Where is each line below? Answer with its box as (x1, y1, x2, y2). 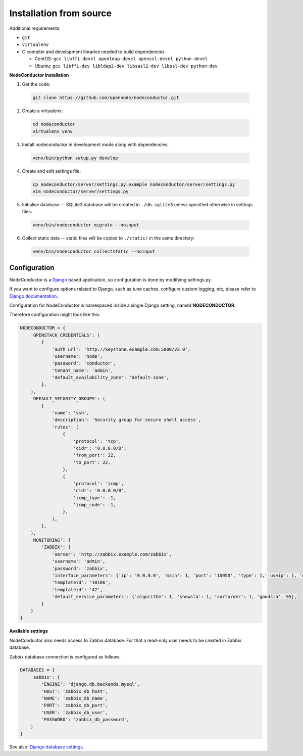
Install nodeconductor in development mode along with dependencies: (22, 141, 169, 148)
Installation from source (9, 8, 112, 19)
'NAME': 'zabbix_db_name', (41, 695, 108, 701)
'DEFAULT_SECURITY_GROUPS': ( (30, 396, 106, 402)
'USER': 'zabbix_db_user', (41, 710, 108, 715)
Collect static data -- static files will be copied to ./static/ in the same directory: (22, 235, 195, 241)
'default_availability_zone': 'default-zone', (52, 374, 169, 381)
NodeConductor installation (9, 72, 69, 78)
